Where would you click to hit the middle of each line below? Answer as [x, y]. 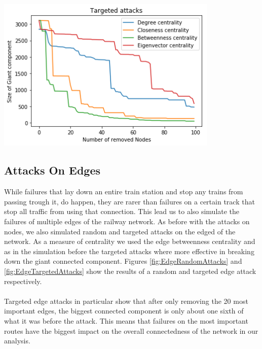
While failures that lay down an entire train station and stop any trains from [124, 191]
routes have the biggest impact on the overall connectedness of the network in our [131, 330]
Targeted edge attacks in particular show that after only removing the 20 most [126, 301]
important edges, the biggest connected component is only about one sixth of [124, 311]
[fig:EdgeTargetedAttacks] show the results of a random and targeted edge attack [130, 271]
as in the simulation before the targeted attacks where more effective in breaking [129, 251]
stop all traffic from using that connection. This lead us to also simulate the [122, 211]
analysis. [17, 341]
